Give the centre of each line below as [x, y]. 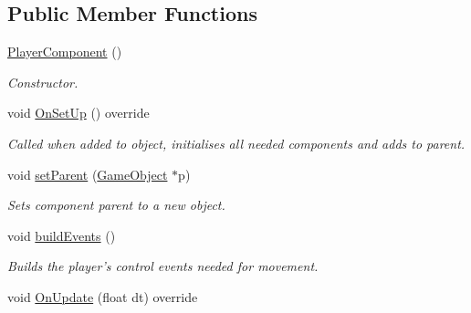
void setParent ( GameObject [88, 174]
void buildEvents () [62, 235]
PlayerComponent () [65, 52]
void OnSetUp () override [78, 113]
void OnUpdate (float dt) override [103, 296]
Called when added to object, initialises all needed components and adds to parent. [236, 143]
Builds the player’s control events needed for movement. [163, 266]
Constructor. [43, 82]
